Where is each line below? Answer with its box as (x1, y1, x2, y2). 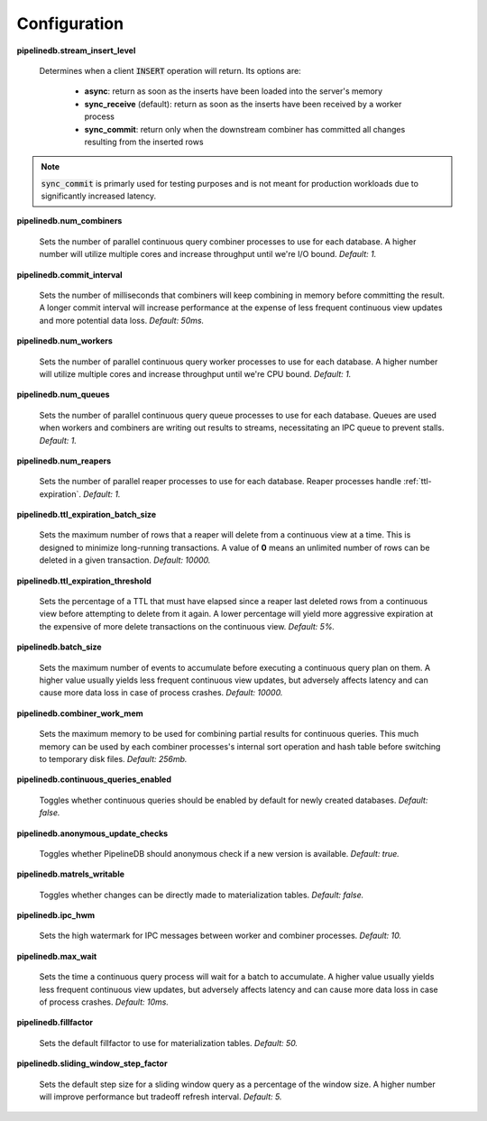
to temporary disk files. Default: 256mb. (39, 753, 188, 764)
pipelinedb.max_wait (16, 951, 97, 961)
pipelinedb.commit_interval (16, 269, 123, 280)
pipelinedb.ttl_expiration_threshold (16, 575, 152, 586)
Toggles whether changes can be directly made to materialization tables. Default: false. (39, 889, 364, 900)
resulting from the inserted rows (84, 136, 204, 147)
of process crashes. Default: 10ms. (39, 997, 169, 1007)
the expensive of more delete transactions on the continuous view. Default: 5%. (39, 620, 335, 631)
